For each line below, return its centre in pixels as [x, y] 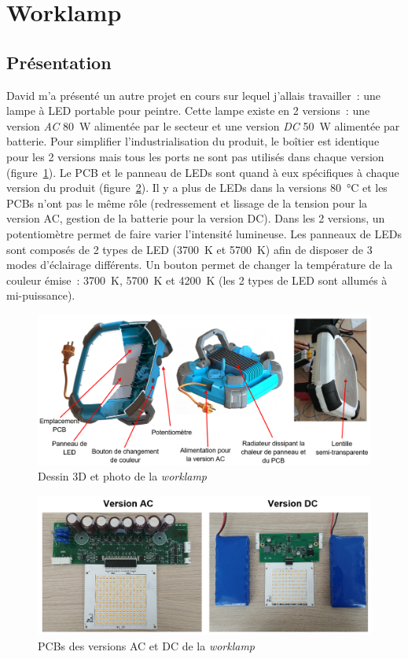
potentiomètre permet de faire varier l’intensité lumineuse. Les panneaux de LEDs [204, 233]
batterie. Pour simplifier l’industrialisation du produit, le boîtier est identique [193, 141]
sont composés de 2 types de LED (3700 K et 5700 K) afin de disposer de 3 [189, 249]
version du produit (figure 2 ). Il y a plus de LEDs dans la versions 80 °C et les [197, 188]
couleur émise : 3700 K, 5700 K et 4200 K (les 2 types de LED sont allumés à [197, 280]
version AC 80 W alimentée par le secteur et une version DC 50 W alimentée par [203, 125]
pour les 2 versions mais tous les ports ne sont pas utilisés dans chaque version [195, 156]
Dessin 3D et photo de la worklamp [123, 476]
